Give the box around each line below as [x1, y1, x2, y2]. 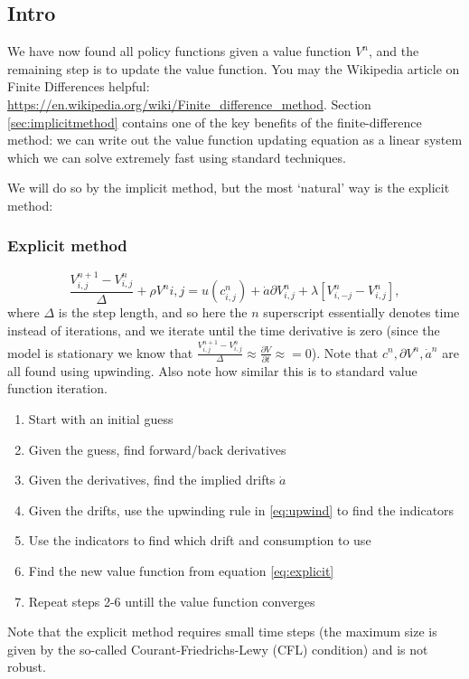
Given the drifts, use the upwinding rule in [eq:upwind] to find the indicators [28, 500, 455, 519]
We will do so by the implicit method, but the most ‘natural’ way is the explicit [7, 178, 450, 197]
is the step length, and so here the [58, 303, 248, 322]
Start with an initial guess [28, 410, 174, 428]
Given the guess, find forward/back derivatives [28, 439, 286, 458]
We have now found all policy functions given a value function [7, 42, 352, 61]
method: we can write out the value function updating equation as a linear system [7, 130, 463, 149]
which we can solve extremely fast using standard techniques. [7, 147, 346, 166]
